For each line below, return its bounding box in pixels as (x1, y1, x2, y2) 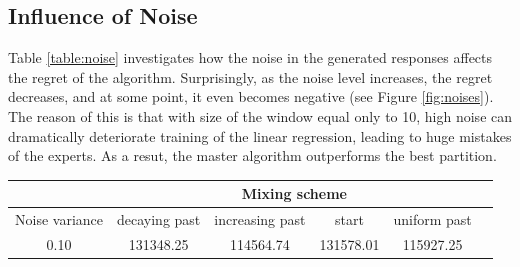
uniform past (393, 209, 472, 230)
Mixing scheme (241, 183, 347, 204)
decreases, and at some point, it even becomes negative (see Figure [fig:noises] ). (8, 86, 494, 107)
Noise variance (15, 209, 103, 230)
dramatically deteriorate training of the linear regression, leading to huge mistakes (8, 125, 512, 146)
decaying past (117, 209, 201, 230)
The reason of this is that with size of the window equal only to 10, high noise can (8, 105, 513, 126)
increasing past (214, 209, 306, 230)
